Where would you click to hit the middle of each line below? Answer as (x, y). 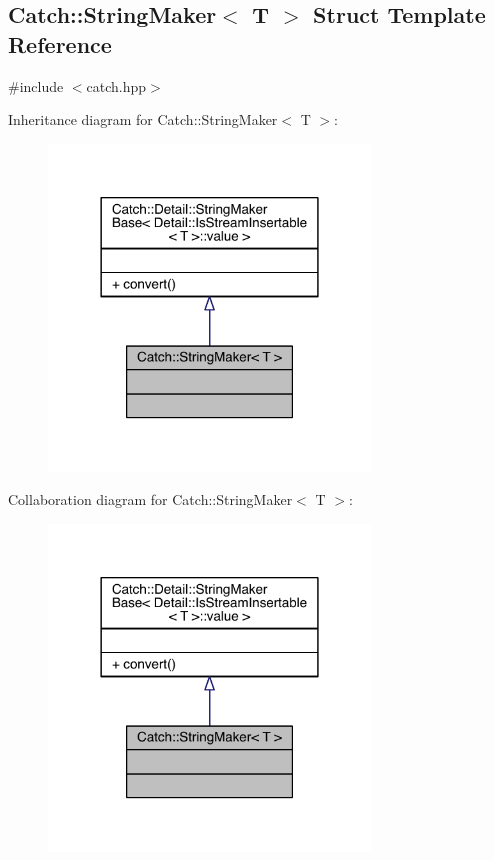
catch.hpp (116, 85)
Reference (60, 43)
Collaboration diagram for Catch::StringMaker (150, 499)
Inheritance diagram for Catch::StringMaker (143, 119)
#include (36, 85)
